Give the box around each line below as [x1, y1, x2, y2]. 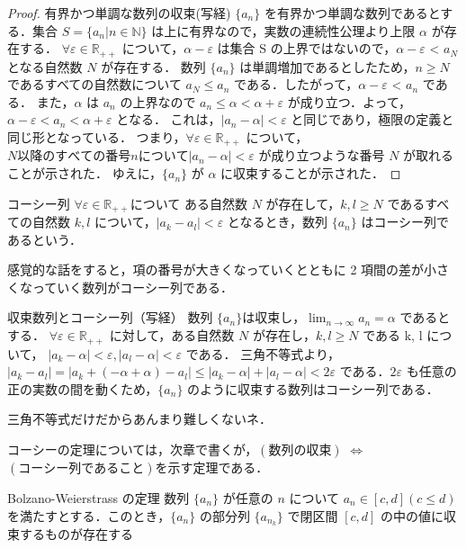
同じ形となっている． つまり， [7, 128, 186, 147]
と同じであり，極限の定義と [291, 110, 454, 129]
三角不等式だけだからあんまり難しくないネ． [7, 409, 272, 428]
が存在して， [265, 193, 341, 212]
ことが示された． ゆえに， [7, 164, 162, 183]
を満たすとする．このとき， [7, 506, 171, 525]
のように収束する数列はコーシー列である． [187, 379, 439, 398]
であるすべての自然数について [7, 75, 182, 94]
